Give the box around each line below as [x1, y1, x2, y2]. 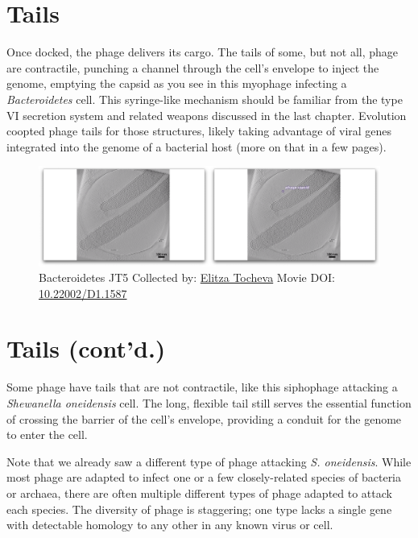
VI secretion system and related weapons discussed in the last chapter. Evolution [6, 106, 407, 123]
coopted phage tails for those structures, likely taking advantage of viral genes [6, 122, 392, 139]
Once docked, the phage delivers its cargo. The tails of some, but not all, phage [6, 43, 399, 60]
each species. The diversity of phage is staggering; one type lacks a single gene [6, 500, 392, 517]
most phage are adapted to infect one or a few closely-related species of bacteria [6, 469, 402, 486]
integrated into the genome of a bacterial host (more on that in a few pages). [6, 138, 387, 155]
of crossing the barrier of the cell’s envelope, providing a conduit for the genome [6, 410, 402, 427]
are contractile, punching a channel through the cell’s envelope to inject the [6, 59, 379, 76]
